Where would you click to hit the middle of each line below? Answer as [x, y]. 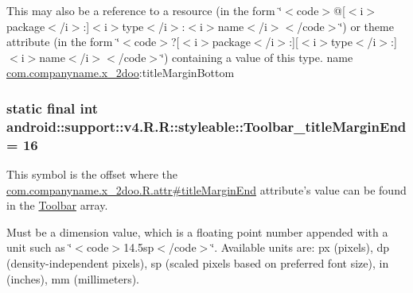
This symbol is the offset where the [92, 174]
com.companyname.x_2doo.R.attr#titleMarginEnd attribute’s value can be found [206, 189]
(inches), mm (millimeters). [73, 278]
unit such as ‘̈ [39, 247]
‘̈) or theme [366, 26]
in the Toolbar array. [57, 205]
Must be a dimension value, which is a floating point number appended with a [197, 231]
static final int [53, 108]
